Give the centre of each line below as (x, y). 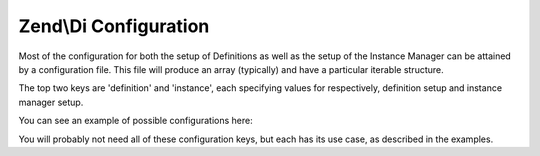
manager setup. (51, 102)
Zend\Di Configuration (114, 26)
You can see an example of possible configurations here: (136, 121)
